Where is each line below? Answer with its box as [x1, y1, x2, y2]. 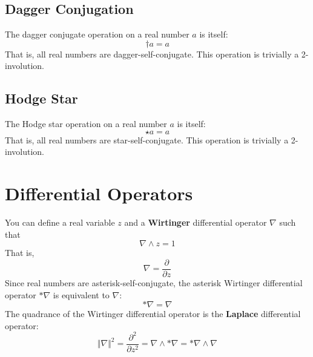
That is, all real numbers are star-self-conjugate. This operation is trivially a [5, 133, 289, 146]
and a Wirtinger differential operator [124, 216, 267, 229]
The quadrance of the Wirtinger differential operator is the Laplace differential [5, 307, 301, 320]
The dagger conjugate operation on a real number [5, 28, 189, 41]
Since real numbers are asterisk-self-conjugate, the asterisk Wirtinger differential [5, 276, 303, 289]
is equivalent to [53, 288, 110, 301]
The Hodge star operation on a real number [5, 117, 167, 130]
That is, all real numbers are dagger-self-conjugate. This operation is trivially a [5, 47, 299, 60]
